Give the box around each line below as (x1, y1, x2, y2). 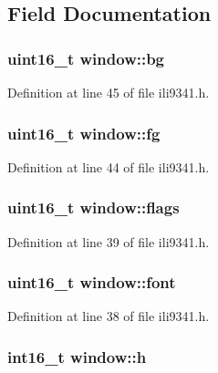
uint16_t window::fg (7, 121, 161, 144)
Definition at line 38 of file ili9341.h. (7, 306, 210, 326)
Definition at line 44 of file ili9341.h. (7, 157, 210, 176)
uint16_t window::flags (7, 196, 180, 219)
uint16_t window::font (7, 271, 176, 294)
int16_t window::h (7, 345, 147, 368)
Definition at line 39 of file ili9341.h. (7, 232, 210, 251)
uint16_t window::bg (7, 47, 165, 69)
